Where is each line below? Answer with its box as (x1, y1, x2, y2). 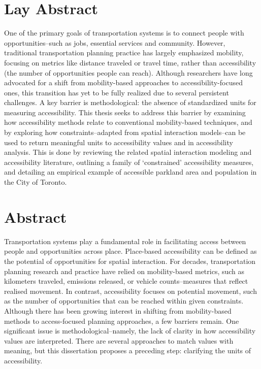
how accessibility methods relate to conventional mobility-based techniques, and (4, 117, 252, 127)
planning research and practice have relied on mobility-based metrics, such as (4, 265, 245, 276)
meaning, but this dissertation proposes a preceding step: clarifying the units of (4, 345, 251, 356)
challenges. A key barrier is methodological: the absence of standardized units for (4, 97, 256, 108)
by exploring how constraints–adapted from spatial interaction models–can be (4, 127, 246, 138)
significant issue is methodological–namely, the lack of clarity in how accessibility (4, 325, 256, 336)
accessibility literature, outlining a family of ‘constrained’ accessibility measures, (4, 156, 254, 167)
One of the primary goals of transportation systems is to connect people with (4, 27, 244, 38)
